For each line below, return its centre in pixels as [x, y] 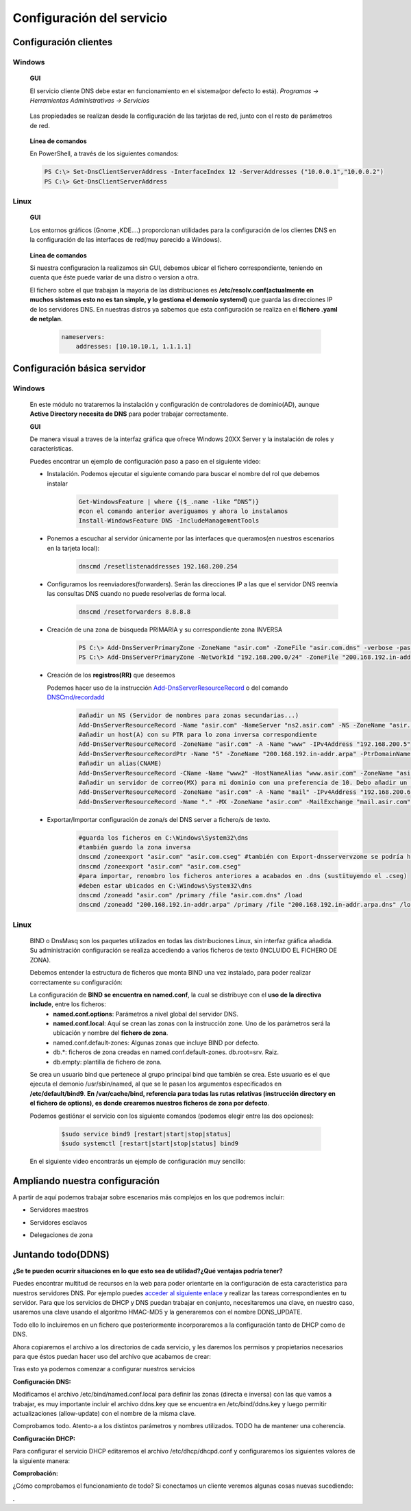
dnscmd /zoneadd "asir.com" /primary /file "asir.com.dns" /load [190, 895]
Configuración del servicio [90, 18]
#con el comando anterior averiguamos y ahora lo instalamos [183, 511]
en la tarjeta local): [73, 548]
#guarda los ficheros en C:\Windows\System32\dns [163, 838]
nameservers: [83, 337]
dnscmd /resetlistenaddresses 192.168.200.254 [158, 566]
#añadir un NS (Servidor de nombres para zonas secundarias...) [189, 715]
